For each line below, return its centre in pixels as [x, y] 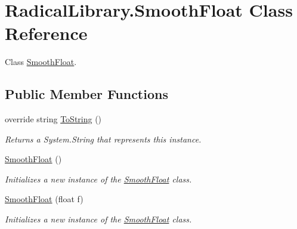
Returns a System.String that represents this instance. [103, 139]
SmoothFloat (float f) [44, 199]
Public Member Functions [86, 94]
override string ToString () [53, 119]
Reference [46, 33]
